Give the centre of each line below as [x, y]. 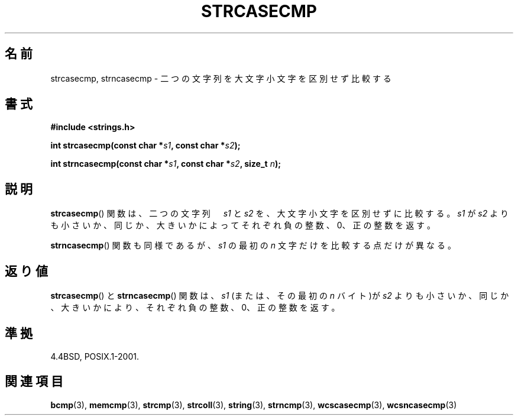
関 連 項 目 [34, 382]
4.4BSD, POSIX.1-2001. [95, 356]
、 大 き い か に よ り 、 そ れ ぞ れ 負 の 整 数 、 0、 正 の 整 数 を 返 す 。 [195, 308]
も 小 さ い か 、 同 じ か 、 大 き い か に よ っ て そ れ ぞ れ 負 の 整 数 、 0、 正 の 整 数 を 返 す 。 [243, 225]
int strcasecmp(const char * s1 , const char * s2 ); [145, 146]
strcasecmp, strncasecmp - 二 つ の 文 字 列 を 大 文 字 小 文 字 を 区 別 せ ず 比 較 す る [221, 78]
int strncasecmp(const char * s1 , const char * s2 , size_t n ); [166, 164]
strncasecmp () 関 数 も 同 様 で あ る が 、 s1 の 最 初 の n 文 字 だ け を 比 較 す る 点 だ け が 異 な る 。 [253, 245]
